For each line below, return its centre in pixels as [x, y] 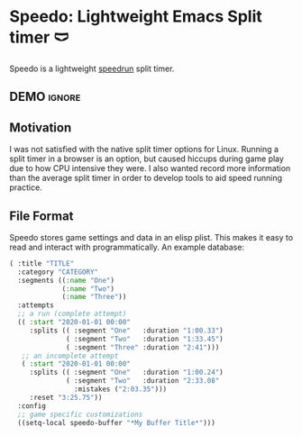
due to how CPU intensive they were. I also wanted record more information [150, 168]
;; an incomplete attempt [70, 356]
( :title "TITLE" [42, 263]
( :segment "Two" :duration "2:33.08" [143, 381]
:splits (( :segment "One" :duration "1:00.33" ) [126, 331]
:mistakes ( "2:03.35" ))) [120, 389]
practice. [26, 187]
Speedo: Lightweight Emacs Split [136, 17]
